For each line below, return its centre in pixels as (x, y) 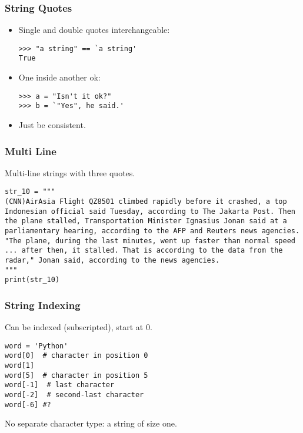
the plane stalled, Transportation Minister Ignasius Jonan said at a (146, 221)
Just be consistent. (52, 125)
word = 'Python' (36, 346)
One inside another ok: (59, 77)
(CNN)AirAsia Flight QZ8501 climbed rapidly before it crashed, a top (146, 202)
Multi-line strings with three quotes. (70, 172)
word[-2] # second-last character (74, 395)
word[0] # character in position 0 (76, 356)
